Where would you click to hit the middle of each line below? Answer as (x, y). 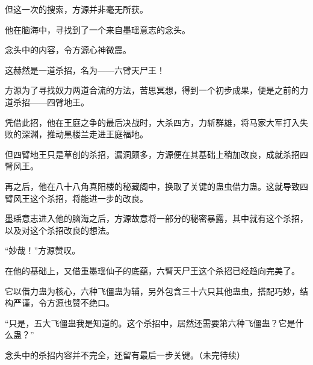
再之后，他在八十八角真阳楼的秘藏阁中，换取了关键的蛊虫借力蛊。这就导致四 (156, 186)
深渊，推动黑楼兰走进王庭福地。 (85, 134)
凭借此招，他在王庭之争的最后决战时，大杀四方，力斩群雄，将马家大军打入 (152, 122)
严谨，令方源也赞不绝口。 (64, 303)
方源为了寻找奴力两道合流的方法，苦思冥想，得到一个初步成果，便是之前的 (152, 90)
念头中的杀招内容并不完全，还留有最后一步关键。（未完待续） (125, 354)
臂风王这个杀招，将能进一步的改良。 (76, 198)
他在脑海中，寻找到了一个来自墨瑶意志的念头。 (98, 29)
